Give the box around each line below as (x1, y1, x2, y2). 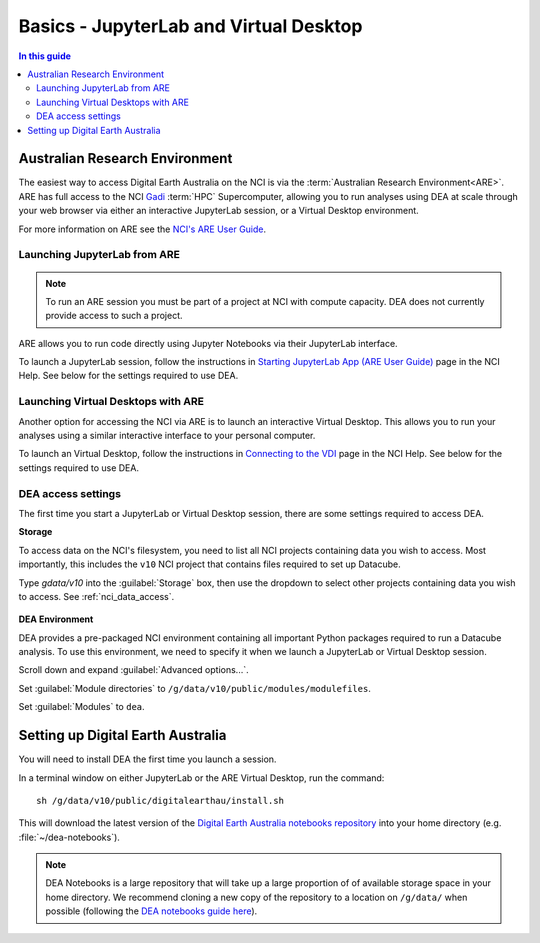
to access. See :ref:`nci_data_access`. (18, 590, 175, 602)
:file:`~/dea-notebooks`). (18, 831, 120, 843)
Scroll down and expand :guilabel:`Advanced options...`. (18, 664, 249, 676)
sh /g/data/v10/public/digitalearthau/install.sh (36, 795, 285, 806)
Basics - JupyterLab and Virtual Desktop (18, 15, 363, 37)
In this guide (18, 50, 72, 62)
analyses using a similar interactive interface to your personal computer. (18, 430, 316, 442)
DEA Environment (18, 613, 94, 625)
